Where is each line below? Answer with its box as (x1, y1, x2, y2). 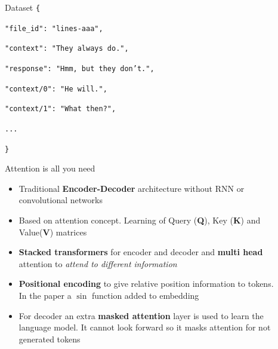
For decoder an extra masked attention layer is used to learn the (18, 309, 264, 322)
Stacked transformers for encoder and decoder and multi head (18, 246, 263, 258)
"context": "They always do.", (5, 44, 129, 53)
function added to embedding (92, 289, 199, 301)
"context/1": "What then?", (5, 105, 116, 114)
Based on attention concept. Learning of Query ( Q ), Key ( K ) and (18, 214, 261, 226)
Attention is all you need (5, 162, 95, 174)
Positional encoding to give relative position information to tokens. (18, 277, 274, 290)
